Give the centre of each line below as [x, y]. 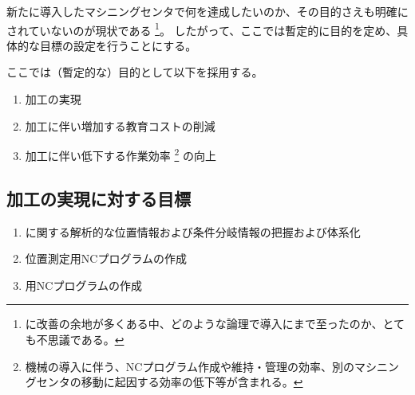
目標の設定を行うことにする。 [118, 45]
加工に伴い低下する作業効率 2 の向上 [121, 154]
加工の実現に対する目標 [99, 198]
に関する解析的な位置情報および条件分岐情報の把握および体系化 [193, 231]
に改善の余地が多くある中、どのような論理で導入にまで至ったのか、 [204, 324]
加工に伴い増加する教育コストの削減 [120, 125]
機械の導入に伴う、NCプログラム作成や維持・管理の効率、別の [190, 366]
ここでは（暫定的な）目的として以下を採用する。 [135, 72]
